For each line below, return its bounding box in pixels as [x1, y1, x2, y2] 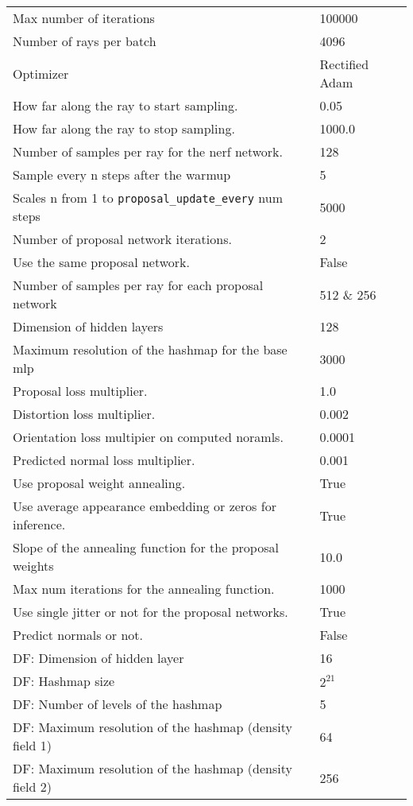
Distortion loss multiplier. [13, 405, 156, 423]
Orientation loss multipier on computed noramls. [13, 428, 284, 446]
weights [13, 556, 54, 575]
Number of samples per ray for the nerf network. [13, 142, 284, 161]
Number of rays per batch [13, 32, 156, 50]
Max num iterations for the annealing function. [13, 579, 275, 598]
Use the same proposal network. [13, 253, 190, 271]
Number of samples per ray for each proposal [13, 276, 264, 294]
